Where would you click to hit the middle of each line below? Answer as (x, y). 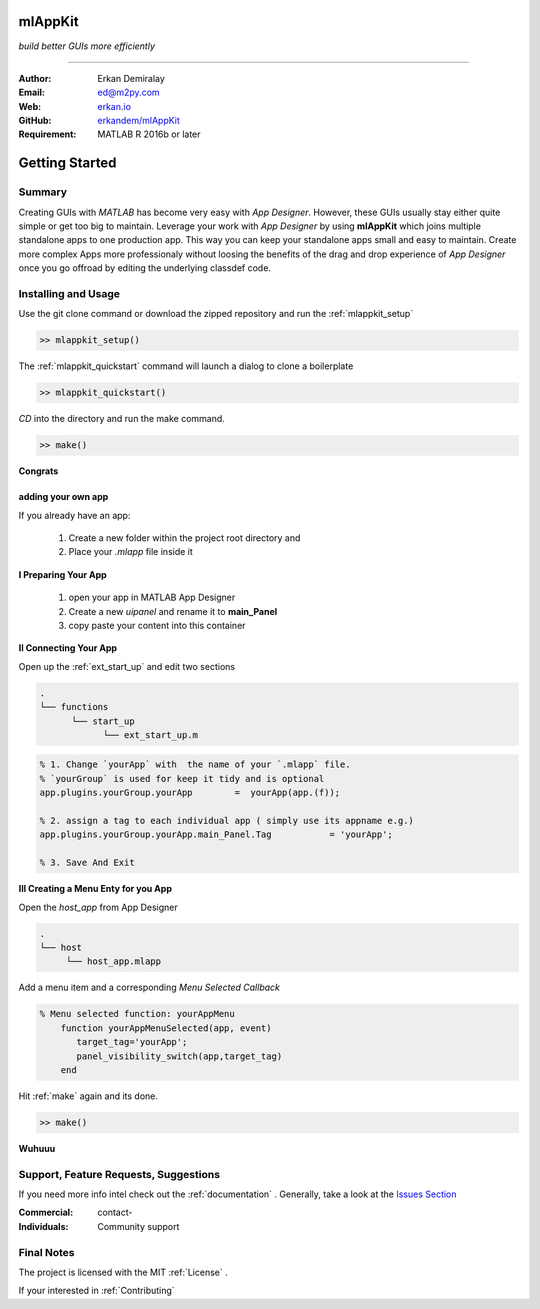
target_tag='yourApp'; (132, 1042)
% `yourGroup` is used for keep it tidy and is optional (182, 778)
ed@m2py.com (128, 92)
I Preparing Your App (62, 574)
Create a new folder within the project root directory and (184, 538)
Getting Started (67, 163)
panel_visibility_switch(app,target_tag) (179, 1056)
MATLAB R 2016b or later (149, 134)
